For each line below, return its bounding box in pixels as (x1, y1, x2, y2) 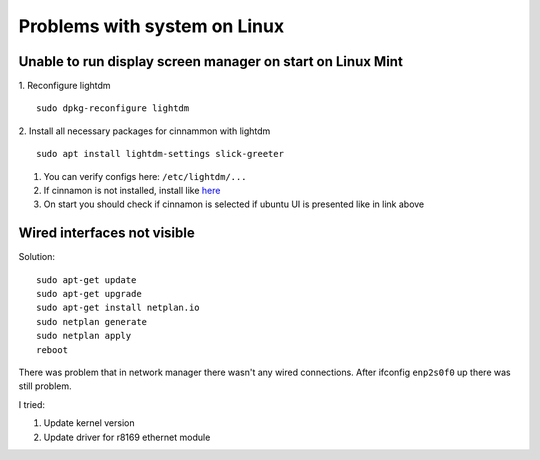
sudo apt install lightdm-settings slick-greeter (36, 148, 285, 160)
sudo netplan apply (36, 330, 132, 342)
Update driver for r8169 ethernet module (43, 431, 211, 443)
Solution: (18, 251, 55, 263)
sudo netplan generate (36, 316, 148, 327)
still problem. (18, 380, 72, 392)
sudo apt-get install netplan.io (36, 302, 200, 314)
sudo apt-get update (36, 274, 137, 285)
